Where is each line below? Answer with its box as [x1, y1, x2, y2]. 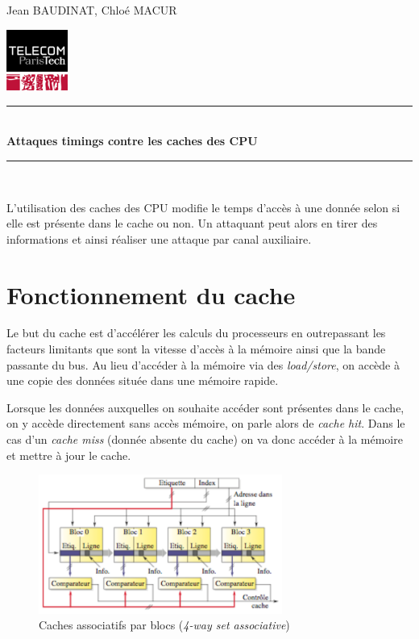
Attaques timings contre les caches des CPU [6, 132, 258, 149]
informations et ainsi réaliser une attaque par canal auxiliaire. [6, 230, 312, 247]
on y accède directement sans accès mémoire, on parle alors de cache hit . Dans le [6, 415, 405, 432]
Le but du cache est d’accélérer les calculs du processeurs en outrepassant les [6, 324, 386, 341]
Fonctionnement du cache [6, 278, 296, 311]
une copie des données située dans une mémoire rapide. [6, 372, 279, 389]
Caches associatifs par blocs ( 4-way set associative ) [39, 616, 290, 633]
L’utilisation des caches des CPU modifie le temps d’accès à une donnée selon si [6, 198, 400, 215]
